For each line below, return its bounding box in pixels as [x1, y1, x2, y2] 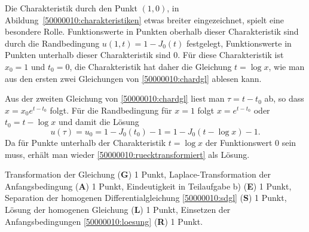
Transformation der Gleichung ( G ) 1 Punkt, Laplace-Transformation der [5, 168, 271, 181]
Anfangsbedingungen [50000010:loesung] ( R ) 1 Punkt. [5, 215, 203, 227]
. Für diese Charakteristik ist [178, 48, 284, 61]
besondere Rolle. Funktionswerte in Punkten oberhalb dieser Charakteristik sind [5, 25, 299, 38]
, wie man [268, 60, 305, 72]
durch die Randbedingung [5, 36, 100, 49]
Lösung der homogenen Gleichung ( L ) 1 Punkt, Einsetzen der [5, 203, 231, 215]
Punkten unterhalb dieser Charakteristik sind [5, 48, 171, 61]
